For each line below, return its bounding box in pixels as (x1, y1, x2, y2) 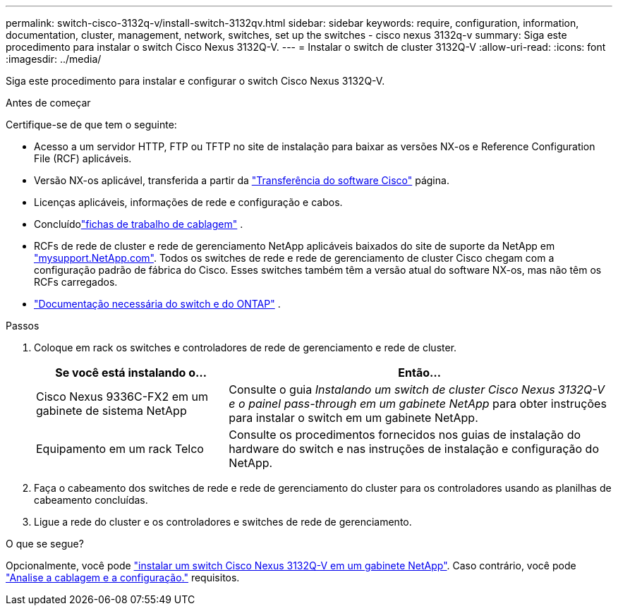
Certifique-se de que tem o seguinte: (6, 119, 177, 131)
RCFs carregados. (34, 276, 118, 288)
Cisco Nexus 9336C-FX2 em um (36, 389, 208, 404)
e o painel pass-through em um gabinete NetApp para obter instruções (229, 397, 607, 411)
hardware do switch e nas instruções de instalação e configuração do (229, 442, 599, 456)
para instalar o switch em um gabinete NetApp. (229, 411, 478, 425)
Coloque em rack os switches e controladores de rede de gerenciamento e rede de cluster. (34, 341, 457, 353)
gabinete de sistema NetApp (36, 404, 187, 418)
